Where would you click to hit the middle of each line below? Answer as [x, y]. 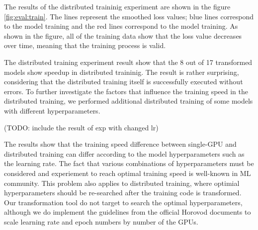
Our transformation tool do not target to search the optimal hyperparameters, [123, 202]
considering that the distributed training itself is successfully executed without [124, 82]
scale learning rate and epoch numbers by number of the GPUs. [101, 221]
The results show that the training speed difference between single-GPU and [120, 144]
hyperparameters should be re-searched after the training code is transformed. [123, 193]
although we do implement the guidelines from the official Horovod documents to [128, 212]
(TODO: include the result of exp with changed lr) [81, 127]
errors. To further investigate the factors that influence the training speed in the [126, 91]
